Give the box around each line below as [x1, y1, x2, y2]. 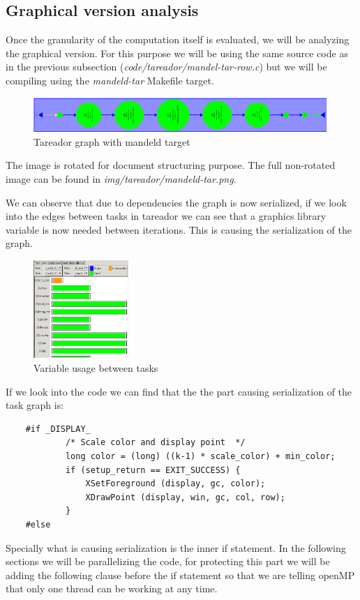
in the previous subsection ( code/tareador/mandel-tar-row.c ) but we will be [6, 59, 327, 74]
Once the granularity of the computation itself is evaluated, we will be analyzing [6, 32, 350, 47]
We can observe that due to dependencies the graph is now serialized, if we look [6, 195, 347, 209]
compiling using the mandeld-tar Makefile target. [6, 73, 214, 87]
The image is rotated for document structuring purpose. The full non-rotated [6, 158, 336, 172]
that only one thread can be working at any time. [6, 581, 218, 596]
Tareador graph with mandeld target [33, 134, 190, 149]
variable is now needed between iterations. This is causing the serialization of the [6, 222, 352, 237]
